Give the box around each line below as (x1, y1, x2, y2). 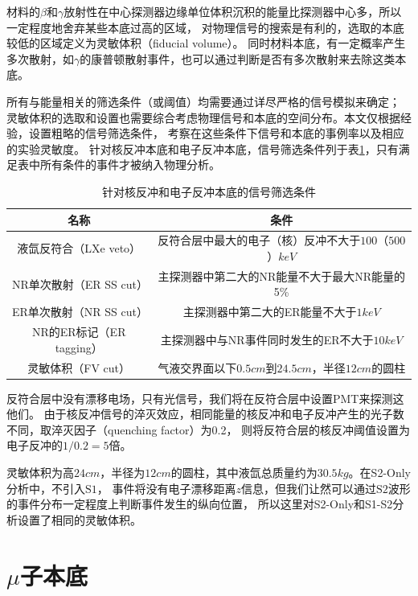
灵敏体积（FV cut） (27, 359, 131, 376)
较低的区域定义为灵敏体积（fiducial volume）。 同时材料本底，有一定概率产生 (6, 35, 406, 51)
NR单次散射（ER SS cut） (12, 275, 148, 292)
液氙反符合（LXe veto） (17, 240, 141, 257)
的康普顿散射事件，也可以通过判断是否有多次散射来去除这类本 (80, 50, 407, 67)
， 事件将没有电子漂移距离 (96, 479, 236, 496)
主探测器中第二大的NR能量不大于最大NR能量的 (158, 267, 405, 284)
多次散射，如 (6, 50, 74, 67)
